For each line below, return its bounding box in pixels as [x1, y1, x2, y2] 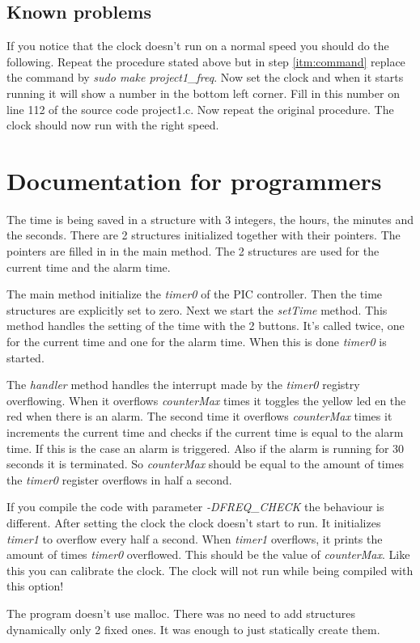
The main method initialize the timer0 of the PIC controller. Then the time [6, 286, 383, 302]
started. [6, 349, 45, 366]
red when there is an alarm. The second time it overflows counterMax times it [6, 408, 392, 425]
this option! [6, 577, 64, 594]
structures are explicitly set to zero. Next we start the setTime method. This [6, 301, 388, 318]
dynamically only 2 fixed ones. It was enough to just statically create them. [6, 620, 380, 637]
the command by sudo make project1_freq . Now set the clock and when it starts [6, 69, 404, 86]
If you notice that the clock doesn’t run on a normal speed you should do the [6, 37, 389, 54]
